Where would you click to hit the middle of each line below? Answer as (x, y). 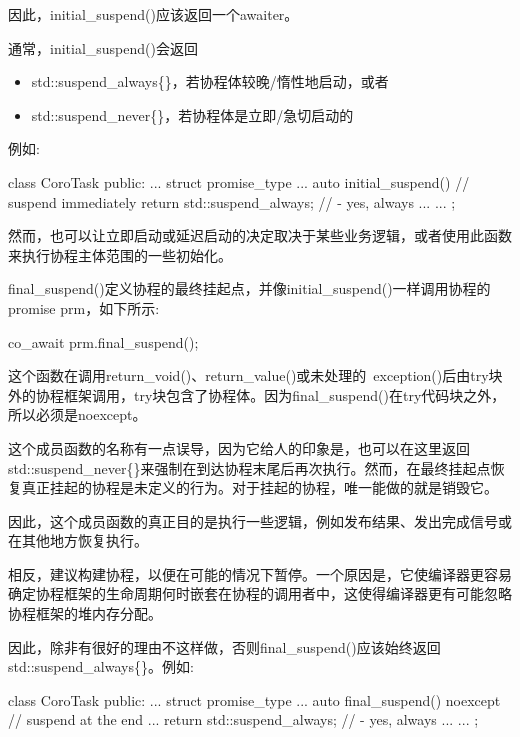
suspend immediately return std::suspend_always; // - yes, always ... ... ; (232, 201)
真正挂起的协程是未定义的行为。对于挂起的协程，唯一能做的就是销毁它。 (259, 487)
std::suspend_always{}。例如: (101, 666)
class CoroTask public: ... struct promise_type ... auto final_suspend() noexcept (254, 699)
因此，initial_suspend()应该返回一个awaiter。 (153, 14)
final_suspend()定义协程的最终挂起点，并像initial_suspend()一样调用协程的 (249, 288)
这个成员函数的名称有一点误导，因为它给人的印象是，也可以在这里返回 (239, 447)
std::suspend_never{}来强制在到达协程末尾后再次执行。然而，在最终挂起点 (249, 467)
